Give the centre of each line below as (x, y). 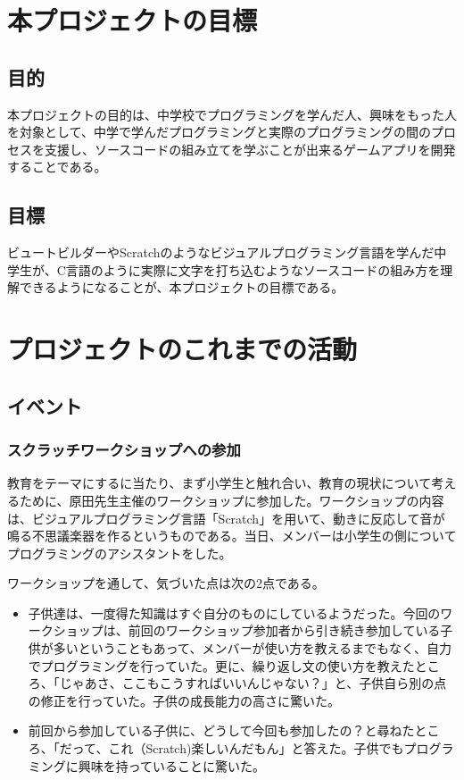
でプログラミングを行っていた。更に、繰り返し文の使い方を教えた (221, 665)
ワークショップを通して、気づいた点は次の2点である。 (166, 583)
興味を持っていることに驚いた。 (172, 765)
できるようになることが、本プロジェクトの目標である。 (182, 287)
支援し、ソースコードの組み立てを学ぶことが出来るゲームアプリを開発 (250, 149)
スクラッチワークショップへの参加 (124, 450)
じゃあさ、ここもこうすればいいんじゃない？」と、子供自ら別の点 (253, 683)
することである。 (57, 167)
